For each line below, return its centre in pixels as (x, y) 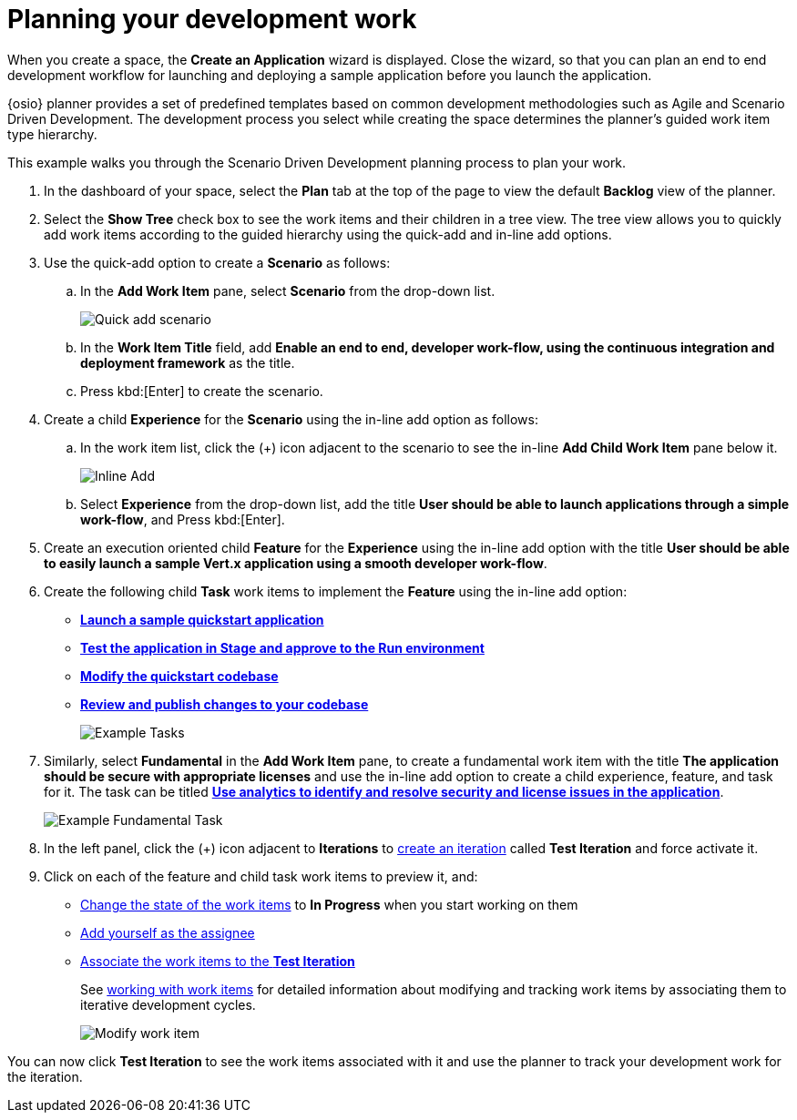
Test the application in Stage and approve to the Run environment (282, 647)
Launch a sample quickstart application (202, 619)
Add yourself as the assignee (168, 932)
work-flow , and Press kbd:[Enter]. (183, 519)
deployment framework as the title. (188, 362)
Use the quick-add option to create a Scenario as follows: (217, 262)
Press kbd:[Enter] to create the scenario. (202, 391)
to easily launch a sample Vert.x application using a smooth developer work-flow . (296, 563)
